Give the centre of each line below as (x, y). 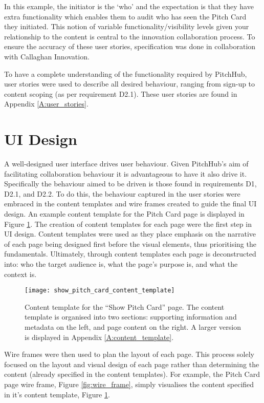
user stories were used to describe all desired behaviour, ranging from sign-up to (130, 84)
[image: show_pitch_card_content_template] (100, 291)
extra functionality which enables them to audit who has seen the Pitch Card (125, 16)
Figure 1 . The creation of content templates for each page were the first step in (128, 224)
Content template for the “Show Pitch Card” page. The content (125, 306)
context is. (20, 274)
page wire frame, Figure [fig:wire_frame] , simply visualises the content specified (129, 384)
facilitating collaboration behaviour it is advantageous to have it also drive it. (126, 173)
